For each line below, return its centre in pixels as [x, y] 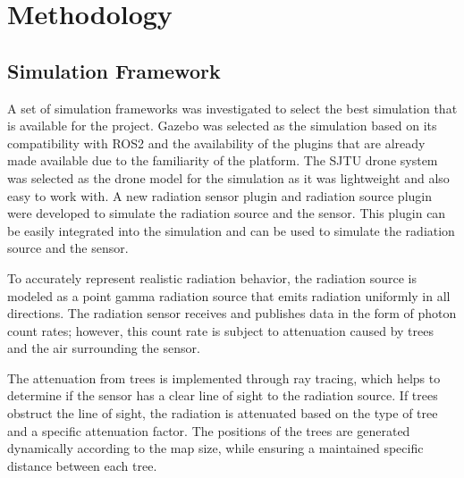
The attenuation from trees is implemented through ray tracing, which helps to [224, 377]
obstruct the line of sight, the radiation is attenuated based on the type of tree [223, 413]
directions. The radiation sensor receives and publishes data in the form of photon [232, 313]
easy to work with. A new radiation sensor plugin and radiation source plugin [219, 195]
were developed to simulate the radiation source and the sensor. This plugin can [227, 213]
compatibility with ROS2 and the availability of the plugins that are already [216, 143]
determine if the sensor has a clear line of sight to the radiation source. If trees [223, 395]
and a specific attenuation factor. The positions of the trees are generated [209, 430]
